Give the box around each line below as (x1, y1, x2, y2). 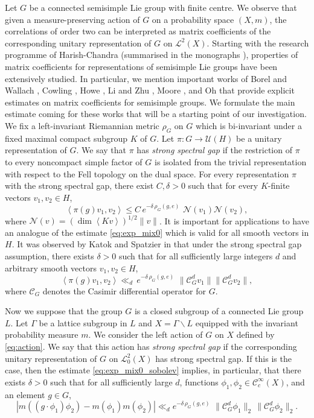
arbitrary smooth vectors (5, 261, 97, 274)
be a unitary (236, 131, 282, 144)
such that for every (188, 179, 258, 192)
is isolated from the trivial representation (154, 155, 307, 168)
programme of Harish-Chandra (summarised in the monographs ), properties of (5, 48, 298, 61)
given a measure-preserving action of (5, 13, 140, 25)
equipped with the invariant (195, 316, 298, 329)
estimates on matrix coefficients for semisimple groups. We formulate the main (5, 95, 295, 108)
